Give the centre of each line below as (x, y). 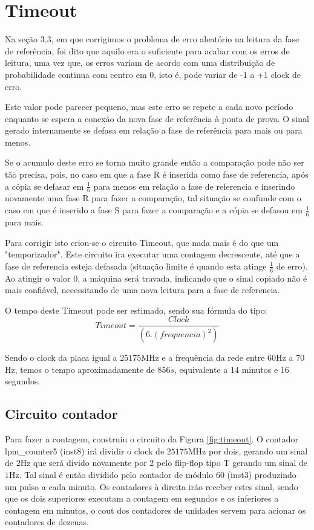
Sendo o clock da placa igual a (61, 357)
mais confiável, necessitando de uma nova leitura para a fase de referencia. (142, 290)
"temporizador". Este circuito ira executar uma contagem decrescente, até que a (152, 254)
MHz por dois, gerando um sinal (248, 451)
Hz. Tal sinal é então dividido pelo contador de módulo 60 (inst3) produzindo (153, 474)
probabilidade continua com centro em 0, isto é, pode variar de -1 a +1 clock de (153, 74)
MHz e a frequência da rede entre (203, 357)
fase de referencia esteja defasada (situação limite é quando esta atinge (136, 266)
